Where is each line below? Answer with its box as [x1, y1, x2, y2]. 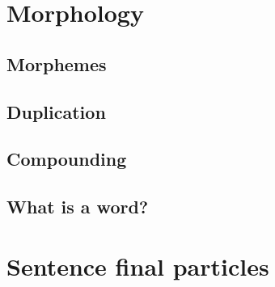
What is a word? [6, 194, 149, 219]
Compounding [6, 146, 127, 171]
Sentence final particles [6, 249, 269, 282]
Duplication [6, 99, 106, 124]
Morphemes [6, 51, 107, 76]
